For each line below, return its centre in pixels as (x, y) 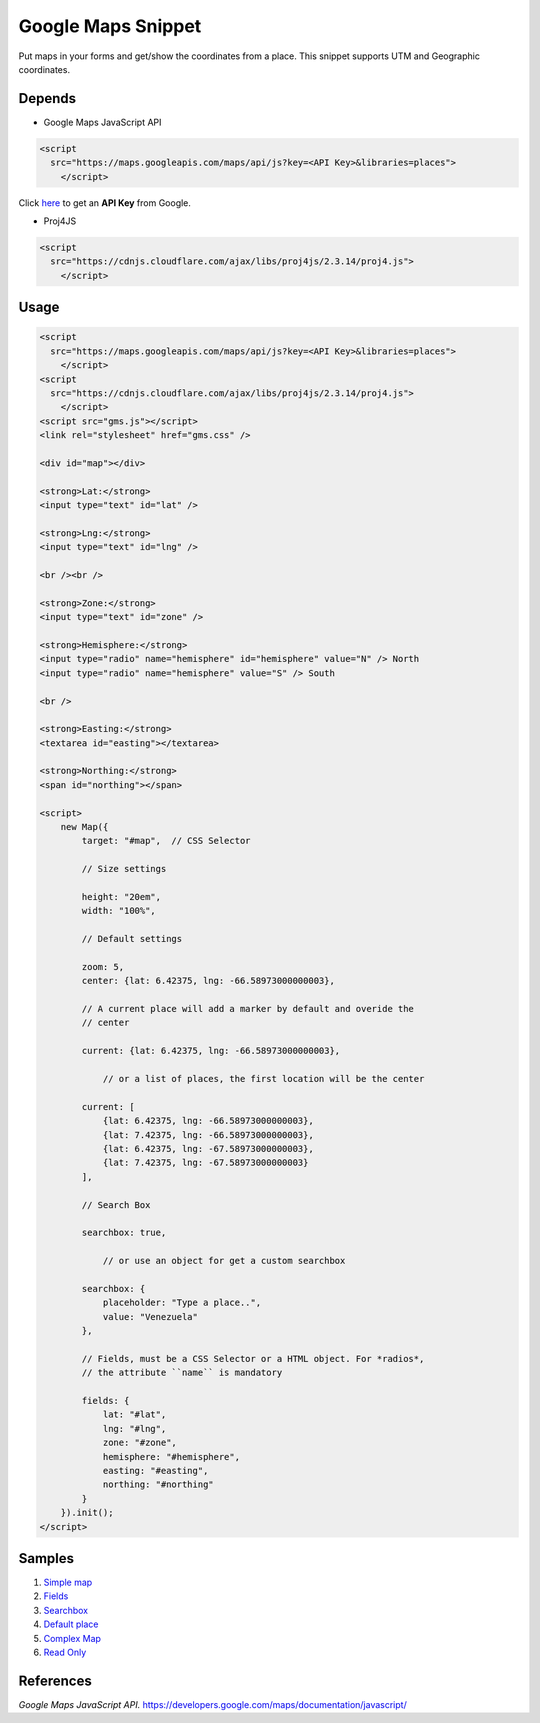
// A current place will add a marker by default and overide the (248, 1009)
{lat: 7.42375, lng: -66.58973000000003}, (208, 1134)
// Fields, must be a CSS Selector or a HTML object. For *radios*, (253, 1358)
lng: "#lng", (134, 1428)
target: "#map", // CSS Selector (166, 841)
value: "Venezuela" (150, 1316)
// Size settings (124, 869)
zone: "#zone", (139, 1443)
